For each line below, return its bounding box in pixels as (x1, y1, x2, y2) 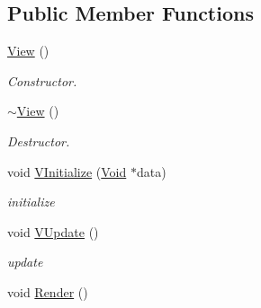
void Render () (7, 282, 88, 301)
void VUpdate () (7, 222, 99, 241)
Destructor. (7, 131, 70, 150)
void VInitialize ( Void (7, 162, 127, 180)
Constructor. (7, 71, 77, 90)
